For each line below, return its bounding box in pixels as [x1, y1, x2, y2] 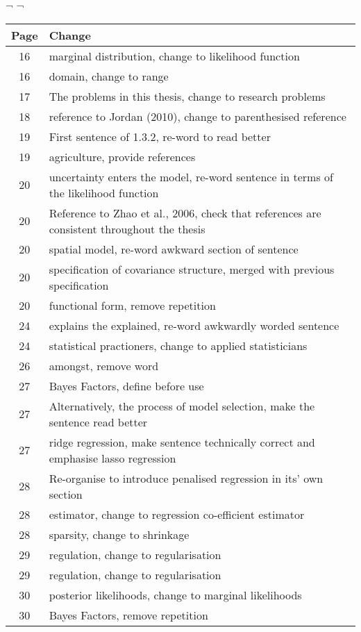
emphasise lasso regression [49, 449, 176, 466]
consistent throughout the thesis [49, 220, 205, 237]
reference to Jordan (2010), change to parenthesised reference [49, 108, 346, 124]
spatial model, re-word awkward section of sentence [49, 240, 299, 257]
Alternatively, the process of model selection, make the [49, 397, 315, 414]
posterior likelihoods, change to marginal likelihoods [49, 586, 302, 603]
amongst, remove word [49, 357, 159, 374]
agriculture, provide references [49, 148, 196, 165]
